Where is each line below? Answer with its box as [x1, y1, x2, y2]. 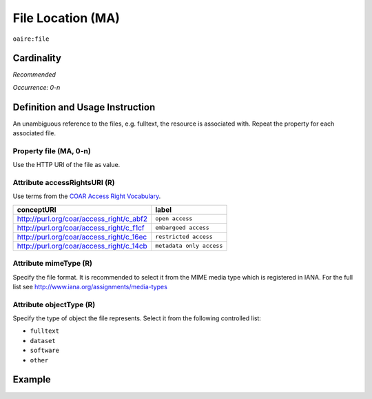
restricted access [155, 233, 213, 241]
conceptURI [17, 204, 56, 214]
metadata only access [155, 242, 223, 250]
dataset [30, 337, 56, 344]
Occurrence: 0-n [12, 83, 61, 91]
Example [12, 373, 51, 386]
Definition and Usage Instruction [12, 101, 156, 113]
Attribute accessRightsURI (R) [12, 178, 115, 188]
